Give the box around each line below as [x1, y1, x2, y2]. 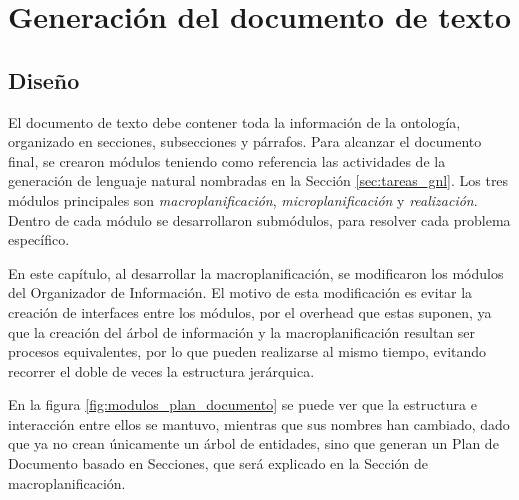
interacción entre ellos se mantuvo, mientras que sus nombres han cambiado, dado [8, 413, 510, 434]
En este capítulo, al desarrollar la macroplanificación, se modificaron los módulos [8, 262, 504, 283]
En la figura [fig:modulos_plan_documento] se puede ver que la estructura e [8, 394, 477, 415]
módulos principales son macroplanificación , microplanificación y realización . [8, 189, 478, 210]
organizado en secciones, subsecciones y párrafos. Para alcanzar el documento [8, 131, 482, 152]
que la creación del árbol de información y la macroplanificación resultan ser [8, 321, 476, 342]
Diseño [8, 64, 80, 95]
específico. [8, 229, 70, 250]
